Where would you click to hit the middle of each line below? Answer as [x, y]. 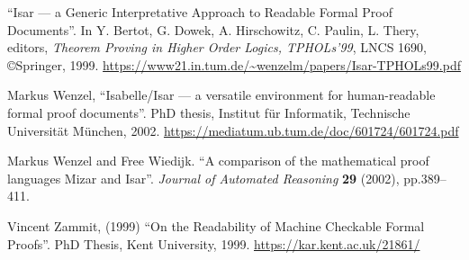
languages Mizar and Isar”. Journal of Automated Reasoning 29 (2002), [203, 178]
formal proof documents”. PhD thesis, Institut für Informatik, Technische [209, 112]
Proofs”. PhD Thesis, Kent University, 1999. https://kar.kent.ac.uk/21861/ [214, 243]
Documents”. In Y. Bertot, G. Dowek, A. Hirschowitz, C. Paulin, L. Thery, [213, 29]
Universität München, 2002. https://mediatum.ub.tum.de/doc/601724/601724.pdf [233, 130]
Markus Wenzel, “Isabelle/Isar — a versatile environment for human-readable [221, 95]
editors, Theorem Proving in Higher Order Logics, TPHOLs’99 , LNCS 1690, [217, 47]
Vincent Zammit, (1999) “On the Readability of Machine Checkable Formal [216, 225]
